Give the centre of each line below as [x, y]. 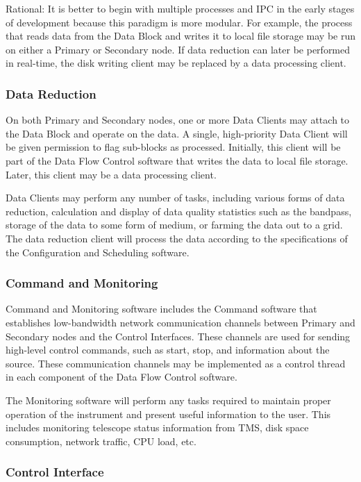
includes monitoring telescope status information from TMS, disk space [157, 427]
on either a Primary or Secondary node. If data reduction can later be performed [178, 49]
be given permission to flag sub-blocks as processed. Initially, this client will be [173, 147]
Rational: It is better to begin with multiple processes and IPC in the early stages [180, 8]
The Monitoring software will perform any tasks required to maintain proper [168, 400]
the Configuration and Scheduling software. [98, 252]
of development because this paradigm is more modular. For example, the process [179, 22]
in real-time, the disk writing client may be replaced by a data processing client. [176, 63]
